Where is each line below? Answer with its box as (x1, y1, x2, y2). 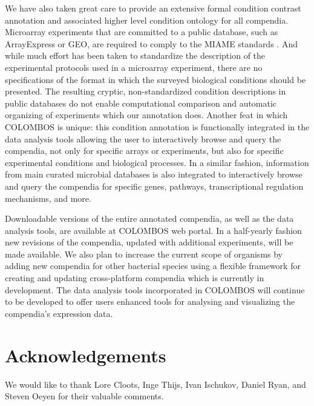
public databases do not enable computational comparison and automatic (5, 96, 277, 109)
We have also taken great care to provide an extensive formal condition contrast (5, 2, 301, 14)
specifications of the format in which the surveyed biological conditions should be (5, 73, 306, 85)
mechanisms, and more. (5, 191, 91, 204)
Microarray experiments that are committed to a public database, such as (5, 25, 278, 38)
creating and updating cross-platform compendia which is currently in (5, 271, 264, 284)
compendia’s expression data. (5, 307, 113, 319)
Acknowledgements (5, 342, 166, 367)
